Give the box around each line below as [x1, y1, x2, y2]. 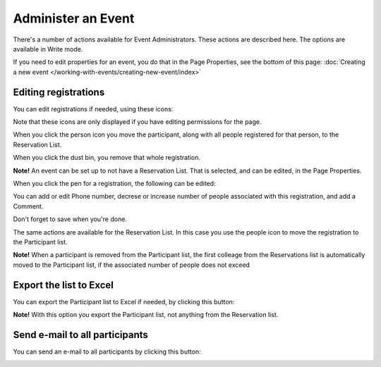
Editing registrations [13, 86, 105, 98]
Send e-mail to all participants [13, 328, 148, 341]
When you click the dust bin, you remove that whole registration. [13, 154, 201, 162]
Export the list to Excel [13, 279, 114, 291]
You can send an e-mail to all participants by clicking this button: [13, 347, 201, 356]
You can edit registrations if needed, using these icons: [13, 104, 174, 113]
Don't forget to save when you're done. [13, 215, 127, 223]
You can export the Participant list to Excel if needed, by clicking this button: [13, 297, 235, 306]
